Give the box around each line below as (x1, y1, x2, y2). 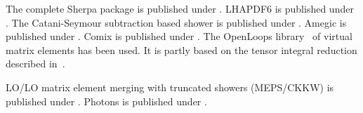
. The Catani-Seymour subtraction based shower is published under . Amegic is (6, 15, 347, 29)
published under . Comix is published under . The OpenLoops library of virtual (6, 29, 352, 44)
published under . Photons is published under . (6, 93, 207, 108)
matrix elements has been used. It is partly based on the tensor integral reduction (6, 42, 357, 57)
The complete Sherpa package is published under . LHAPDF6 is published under (6, 1, 354, 15)
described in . (6, 56, 65, 71)
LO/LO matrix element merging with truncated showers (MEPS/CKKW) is (6, 79, 334, 94)
